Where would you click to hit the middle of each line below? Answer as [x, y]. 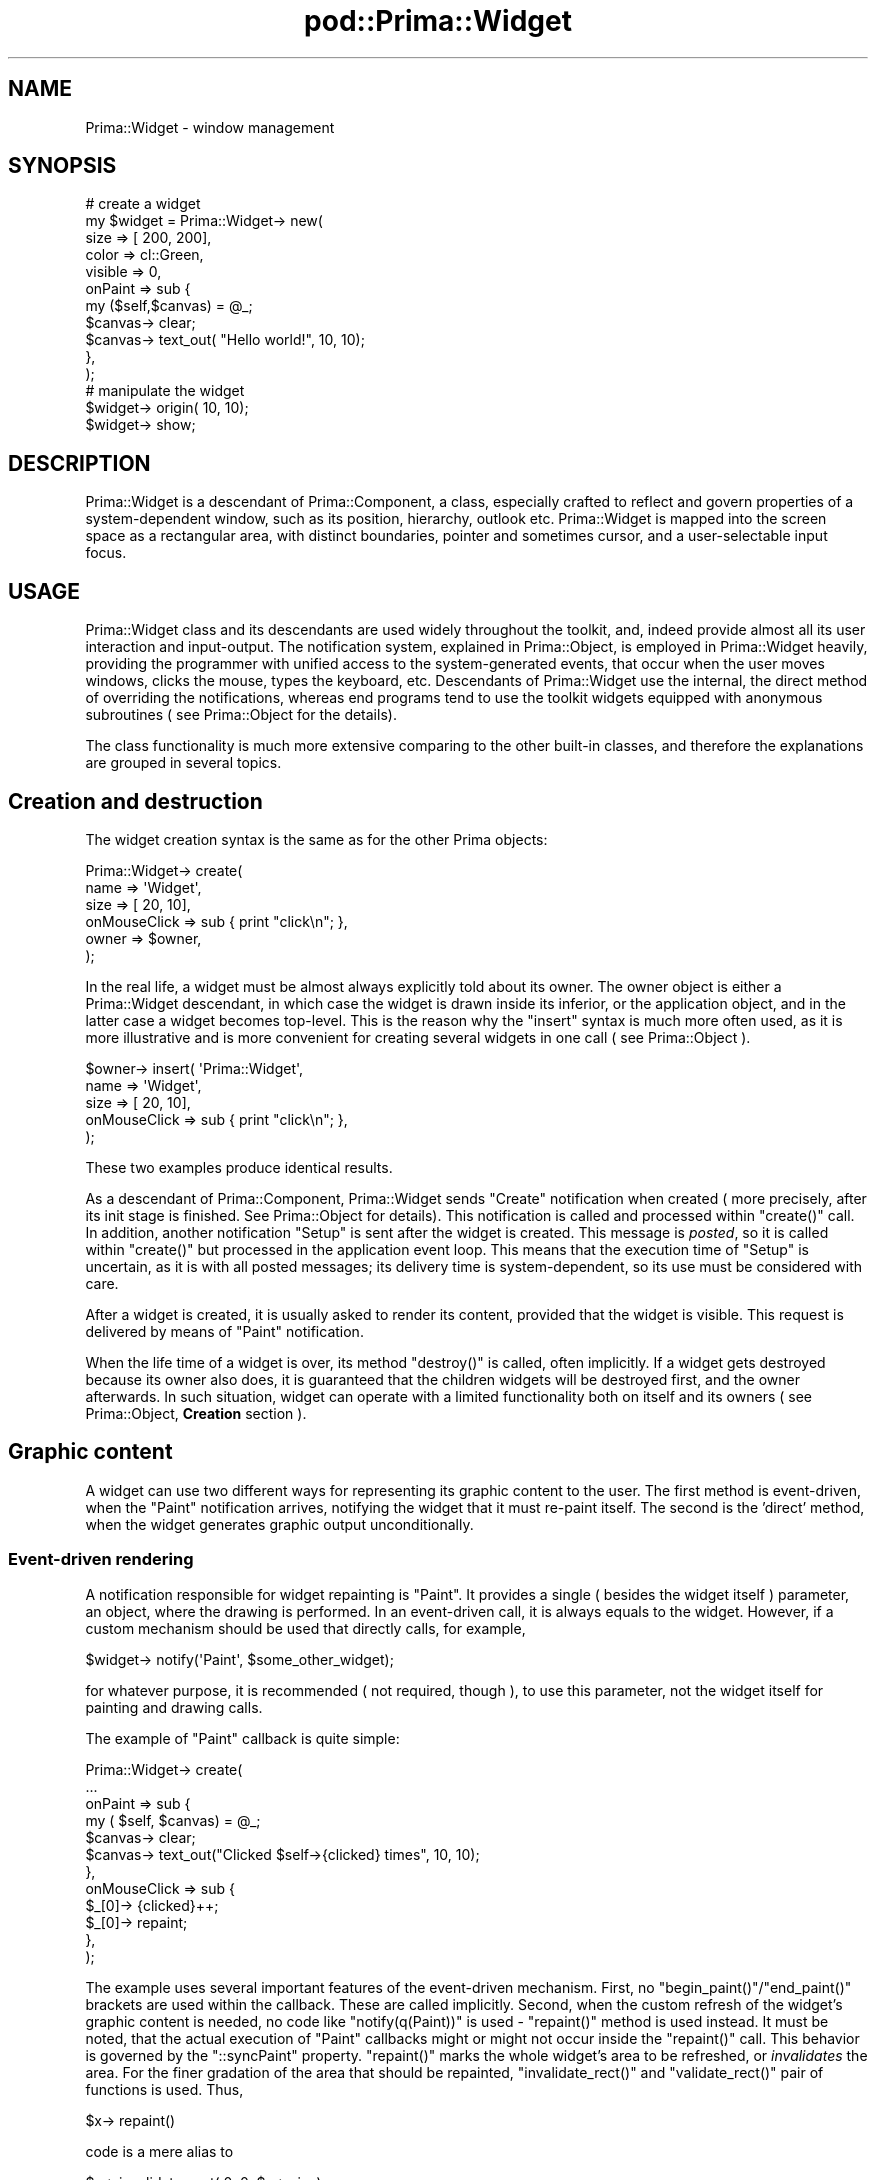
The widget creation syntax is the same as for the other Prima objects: [316, 839]
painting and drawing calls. [174, 1707]
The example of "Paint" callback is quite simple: [242, 1738]
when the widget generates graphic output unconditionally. [279, 1524]
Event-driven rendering [101, 1559]
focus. [106, 553]
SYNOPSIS [62, 166]
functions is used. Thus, [164, 2089]
